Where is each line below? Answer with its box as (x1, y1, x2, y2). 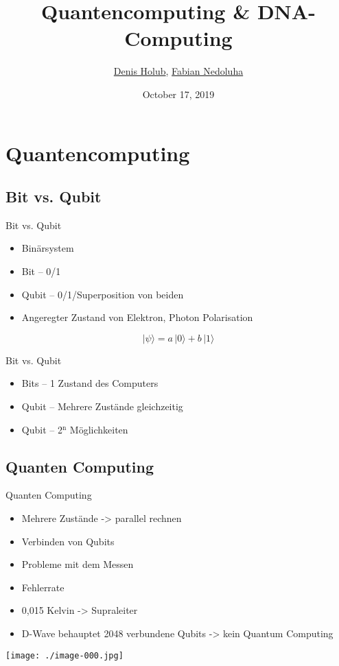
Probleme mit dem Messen (21, 557, 134, 571)
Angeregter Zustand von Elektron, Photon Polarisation (21, 310, 253, 324)
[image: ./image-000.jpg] (5, 650, 124, 661)
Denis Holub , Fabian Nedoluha (113, 64, 244, 78)
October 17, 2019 (142, 86, 215, 101)
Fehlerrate (21, 580, 65, 594)
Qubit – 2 (21, 422, 62, 436)
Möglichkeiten (69, 422, 128, 436)
